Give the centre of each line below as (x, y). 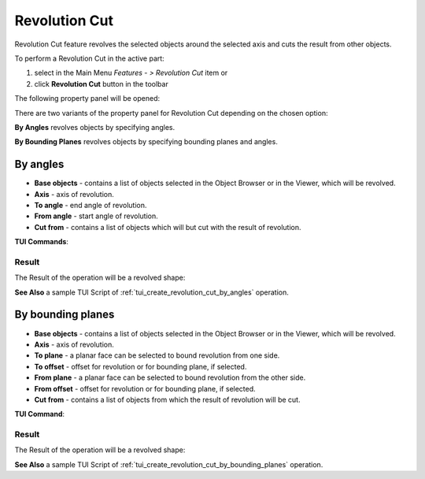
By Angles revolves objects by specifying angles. (95, 127)
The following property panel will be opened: (87, 98)
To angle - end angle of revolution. (91, 205)
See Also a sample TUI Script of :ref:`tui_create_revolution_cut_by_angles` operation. (152, 292)
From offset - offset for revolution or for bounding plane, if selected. (145, 388)
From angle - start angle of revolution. (96, 216)
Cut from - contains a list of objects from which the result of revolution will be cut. (167, 399)
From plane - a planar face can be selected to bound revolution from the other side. (170, 377)
